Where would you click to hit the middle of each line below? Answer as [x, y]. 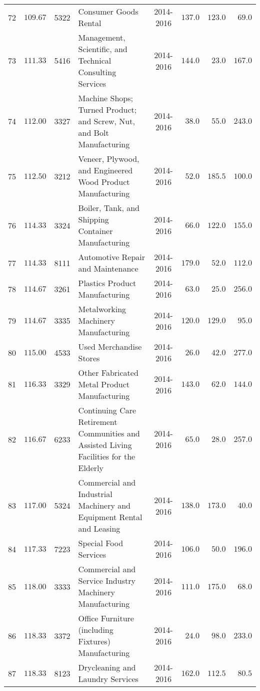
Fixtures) [94, 641]
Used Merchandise [110, 347]
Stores [89, 358]
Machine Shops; [105, 98]
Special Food [101, 543]
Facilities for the [107, 456]
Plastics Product [107, 283]
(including [96, 630]
